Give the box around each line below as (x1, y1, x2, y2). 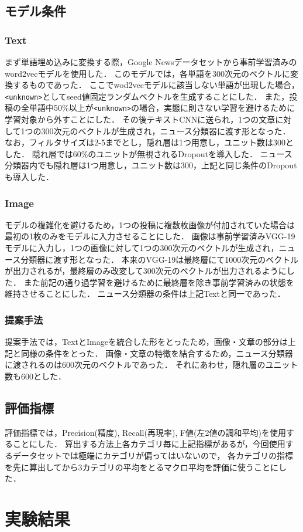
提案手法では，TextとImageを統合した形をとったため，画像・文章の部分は (5, 336, 288, 348)
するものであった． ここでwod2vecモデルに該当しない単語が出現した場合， (12, 79, 299, 91)
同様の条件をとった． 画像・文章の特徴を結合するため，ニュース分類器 (20, 347, 293, 359)
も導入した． (5, 171, 54, 183)
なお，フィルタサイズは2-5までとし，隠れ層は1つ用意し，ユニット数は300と (5, 136, 294, 148)
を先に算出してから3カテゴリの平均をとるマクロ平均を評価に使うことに (5, 460, 279, 473)
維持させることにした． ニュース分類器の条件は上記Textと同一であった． (5, 287, 285, 300)
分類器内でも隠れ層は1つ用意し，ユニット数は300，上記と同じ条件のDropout (5, 159, 297, 171)
